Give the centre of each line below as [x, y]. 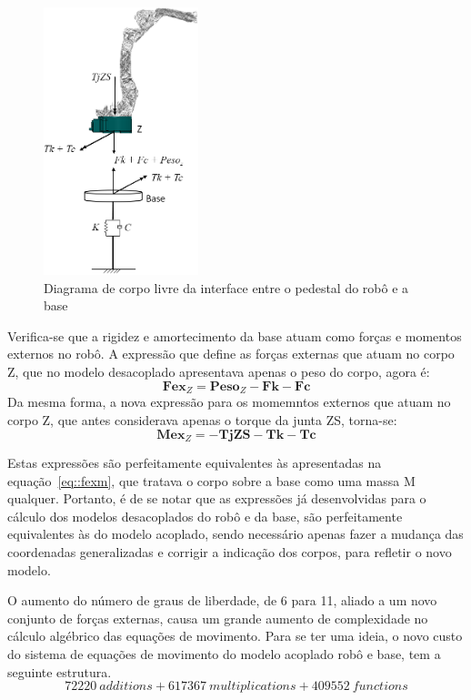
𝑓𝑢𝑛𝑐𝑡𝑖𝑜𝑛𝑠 [380, 687]
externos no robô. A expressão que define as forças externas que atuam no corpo [231, 354]
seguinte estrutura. [60, 671]
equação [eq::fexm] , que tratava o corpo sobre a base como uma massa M [211, 480]
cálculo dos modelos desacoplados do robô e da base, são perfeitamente [205, 516]
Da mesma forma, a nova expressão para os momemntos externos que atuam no [229, 402]
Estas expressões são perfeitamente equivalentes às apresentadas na [195, 462]
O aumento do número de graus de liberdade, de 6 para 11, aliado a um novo [222, 600]
